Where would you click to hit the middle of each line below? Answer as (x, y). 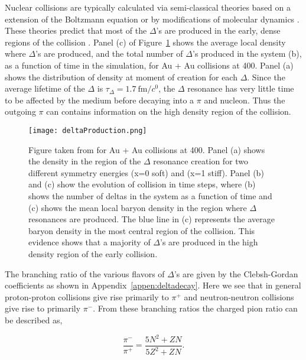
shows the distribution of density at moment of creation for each (121, 77)
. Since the (266, 77)
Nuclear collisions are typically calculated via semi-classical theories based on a (148, 7)
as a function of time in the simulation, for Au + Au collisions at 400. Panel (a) (149, 65)
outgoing (20, 111)
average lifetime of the (45, 88)
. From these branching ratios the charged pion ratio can (195, 308)
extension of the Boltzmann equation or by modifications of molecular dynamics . (152, 19)
